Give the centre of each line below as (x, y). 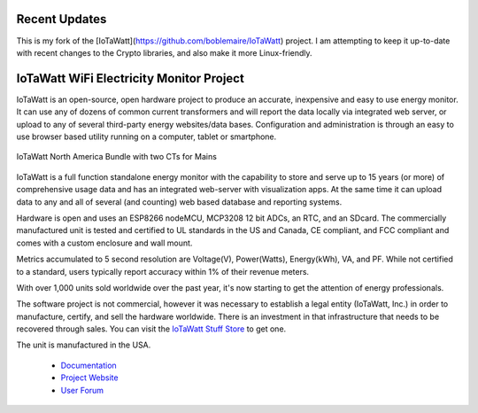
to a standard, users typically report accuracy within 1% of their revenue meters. (163, 271)
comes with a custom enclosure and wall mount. (104, 243)
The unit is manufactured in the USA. (84, 345)
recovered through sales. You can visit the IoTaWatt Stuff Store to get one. (151, 329)
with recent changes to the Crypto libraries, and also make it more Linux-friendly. (165, 52)
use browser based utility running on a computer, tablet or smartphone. (146, 136)
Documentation (89, 365)
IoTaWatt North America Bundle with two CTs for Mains (116, 157)
